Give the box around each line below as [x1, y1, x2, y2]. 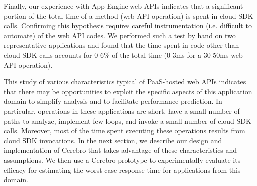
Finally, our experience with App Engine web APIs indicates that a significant [4, 1, 243, 11]
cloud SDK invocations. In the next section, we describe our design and [4, 135, 222, 145]
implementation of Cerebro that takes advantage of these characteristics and [4, 145, 237, 155]
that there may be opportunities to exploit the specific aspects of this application [4, 86, 252, 96]
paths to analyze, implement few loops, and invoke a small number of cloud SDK [4, 115, 251, 126]
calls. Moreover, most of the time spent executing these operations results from [4, 125, 245, 136]
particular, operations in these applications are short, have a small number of [4, 105, 240, 116]
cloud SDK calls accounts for [4, 49, 92, 60]
